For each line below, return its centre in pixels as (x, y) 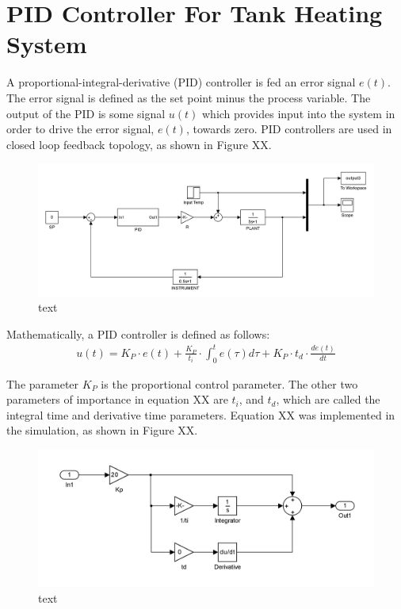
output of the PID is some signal (86, 113)
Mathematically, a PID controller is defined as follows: (138, 333)
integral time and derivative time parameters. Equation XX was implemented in (201, 414)
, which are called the (328, 399)
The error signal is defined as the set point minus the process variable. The (189, 97)
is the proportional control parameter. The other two (229, 383)
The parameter (43, 383)
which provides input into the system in (298, 113)
